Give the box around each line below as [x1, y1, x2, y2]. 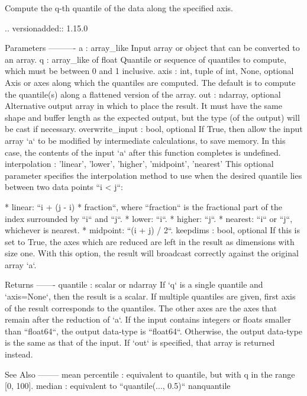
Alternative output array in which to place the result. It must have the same [5, 99, 282, 112]
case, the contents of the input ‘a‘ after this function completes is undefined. [5, 146, 281, 158]
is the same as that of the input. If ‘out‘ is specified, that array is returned [5, 336, 275, 349]
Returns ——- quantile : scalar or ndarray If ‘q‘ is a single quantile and [5, 278, 263, 291]
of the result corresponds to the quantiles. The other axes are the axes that [5, 301, 277, 314]
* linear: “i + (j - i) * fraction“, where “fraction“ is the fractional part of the [5, 200, 282, 213]
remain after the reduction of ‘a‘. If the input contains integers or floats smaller [5, 313, 291, 326]
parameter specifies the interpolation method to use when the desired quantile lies [5, 169, 302, 181]
